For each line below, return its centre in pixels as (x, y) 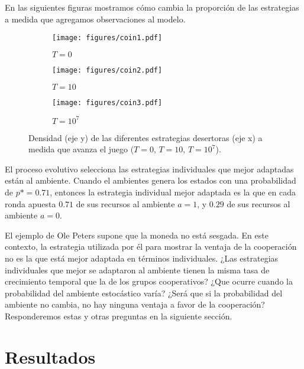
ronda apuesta (30, 203)
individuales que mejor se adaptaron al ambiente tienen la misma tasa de (137, 270)
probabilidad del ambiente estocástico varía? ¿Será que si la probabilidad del (144, 293)
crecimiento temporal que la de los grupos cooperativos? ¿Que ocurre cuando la (149, 281)
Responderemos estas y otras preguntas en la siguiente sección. (119, 316)
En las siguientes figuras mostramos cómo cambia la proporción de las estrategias (152, 7)
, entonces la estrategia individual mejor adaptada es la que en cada (173, 192)
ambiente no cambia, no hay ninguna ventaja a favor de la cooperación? (135, 304)
